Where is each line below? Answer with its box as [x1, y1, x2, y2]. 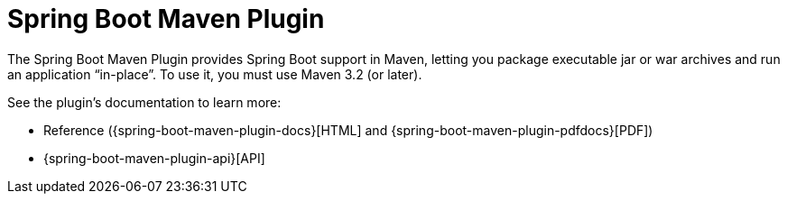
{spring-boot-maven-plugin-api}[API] [43, 150, 265, 166]
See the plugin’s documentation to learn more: [7, 94, 282, 110]
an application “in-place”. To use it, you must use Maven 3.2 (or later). [7, 66, 422, 82]
